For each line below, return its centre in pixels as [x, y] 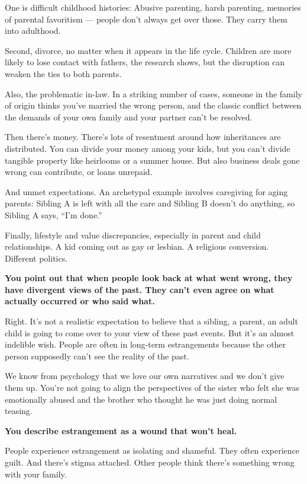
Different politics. [36, 258]
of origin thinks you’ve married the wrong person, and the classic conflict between [153, 105]
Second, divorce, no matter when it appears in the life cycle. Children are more [148, 50]
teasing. [19, 411]
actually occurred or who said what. [80, 301]
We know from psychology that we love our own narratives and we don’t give [145, 376]
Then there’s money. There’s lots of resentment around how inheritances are [143, 137]
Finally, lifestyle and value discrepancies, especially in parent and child [133, 235]
